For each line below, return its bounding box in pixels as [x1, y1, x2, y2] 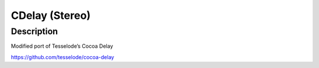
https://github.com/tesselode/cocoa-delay [11, 53, 115, 60]
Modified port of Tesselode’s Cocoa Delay [11, 43, 113, 50]
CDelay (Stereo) [11, 9, 91, 22]
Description [11, 26, 58, 37]
